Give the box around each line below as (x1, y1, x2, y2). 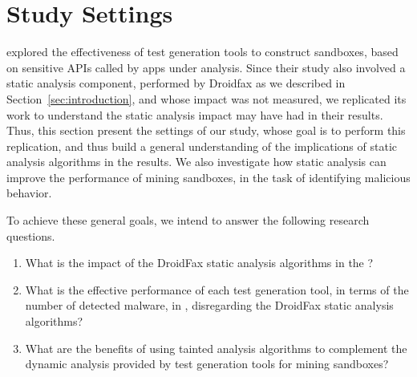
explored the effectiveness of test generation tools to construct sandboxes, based (6, 43, 399, 60)
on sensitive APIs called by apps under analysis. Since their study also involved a (6, 59, 406, 75)
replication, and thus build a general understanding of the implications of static (6, 137, 397, 154)
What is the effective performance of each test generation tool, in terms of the (25, 281, 409, 298)
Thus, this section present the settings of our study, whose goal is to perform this (6, 122, 406, 139)
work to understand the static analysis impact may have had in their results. (6, 106, 383, 123)
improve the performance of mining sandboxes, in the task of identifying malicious (6, 168, 411, 185)
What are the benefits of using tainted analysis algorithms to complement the (25, 339, 407, 356)
